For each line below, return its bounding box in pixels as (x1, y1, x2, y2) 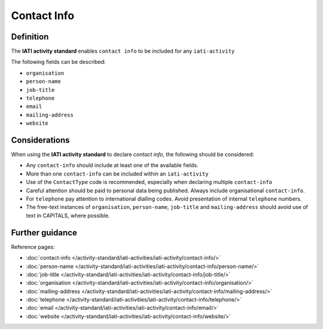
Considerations (11, 135, 70, 145)
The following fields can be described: (11, 59, 106, 66)
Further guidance (11, 227, 77, 238)
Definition (11, 32, 49, 42)
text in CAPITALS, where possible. (26, 212, 110, 219)
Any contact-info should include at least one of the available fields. (26, 162, 199, 169)
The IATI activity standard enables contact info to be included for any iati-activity (11, 48, 235, 55)
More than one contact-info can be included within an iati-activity (26, 170, 209, 177)
